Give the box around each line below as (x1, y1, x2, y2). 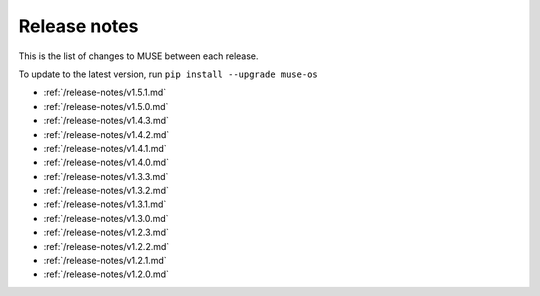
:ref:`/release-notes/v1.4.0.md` (43, 156, 170, 169)
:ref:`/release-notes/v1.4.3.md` (43, 115, 170, 127)
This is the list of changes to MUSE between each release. (18, 50, 259, 62)
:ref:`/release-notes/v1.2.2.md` (43, 240, 170, 252)
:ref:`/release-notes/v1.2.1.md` (43, 255, 167, 267)
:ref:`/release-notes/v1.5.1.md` (43, 86, 167, 99)
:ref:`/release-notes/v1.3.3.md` (43, 170, 169, 182)
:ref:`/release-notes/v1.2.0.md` (43, 268, 170, 280)
